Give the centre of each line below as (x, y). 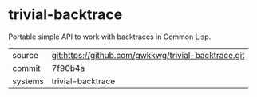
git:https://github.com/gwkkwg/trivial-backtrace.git (148, 55)
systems (28, 81)
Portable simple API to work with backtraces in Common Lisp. (110, 37)
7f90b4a (68, 68)
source (25, 55)
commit (26, 68)
